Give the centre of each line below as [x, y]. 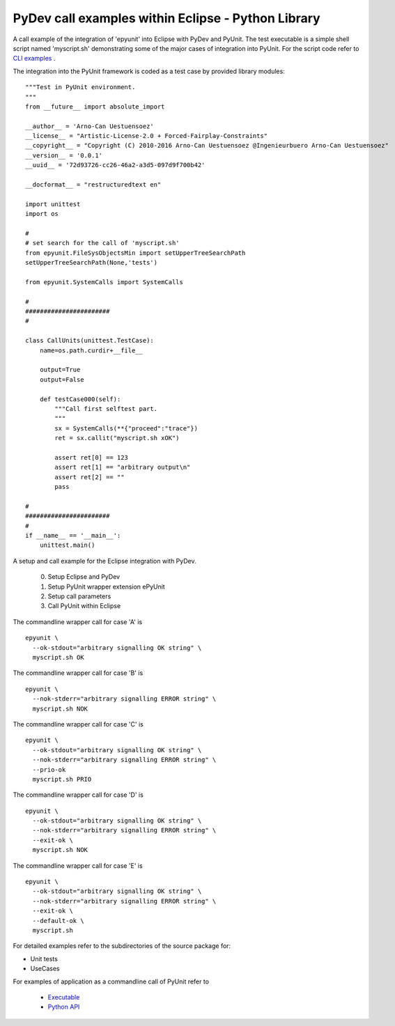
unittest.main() [67, 545]
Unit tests [44, 958]
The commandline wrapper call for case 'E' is [78, 865]
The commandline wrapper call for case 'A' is [78, 622]
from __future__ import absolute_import [95, 107]
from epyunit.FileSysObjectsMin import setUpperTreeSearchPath [135, 253]
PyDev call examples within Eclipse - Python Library [166, 18]
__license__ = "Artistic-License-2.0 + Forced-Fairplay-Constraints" [147, 136]
